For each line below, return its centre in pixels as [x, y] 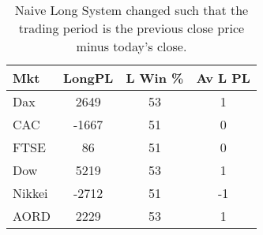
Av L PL [223, 78]
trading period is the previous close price [131, 28]
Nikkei [30, 193]
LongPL [88, 78]
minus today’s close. [131, 46]
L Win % [155, 78]
